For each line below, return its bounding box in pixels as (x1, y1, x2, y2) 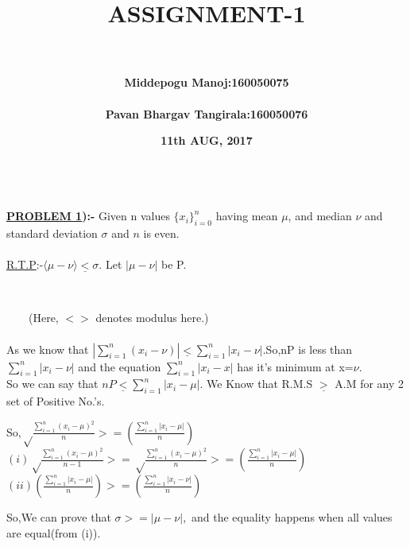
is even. (143, 225, 180, 242)
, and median (288, 208, 352, 224)
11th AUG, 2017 (161, 132, 253, 149)
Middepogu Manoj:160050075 (124, 74, 289, 91)
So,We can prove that (6, 509, 111, 526)
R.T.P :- (6, 256, 44, 273)
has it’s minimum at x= (237, 358, 354, 374)
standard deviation (6, 225, 98, 242)
